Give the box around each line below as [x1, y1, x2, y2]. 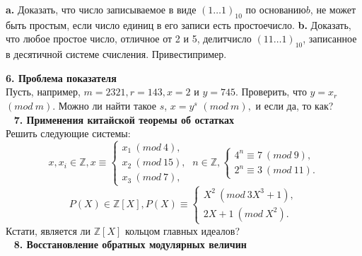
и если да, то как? [255, 98, 334, 112]
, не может [310, 2, 356, 16]
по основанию [245, 2, 306, 16]
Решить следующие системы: [6, 126, 131, 141]
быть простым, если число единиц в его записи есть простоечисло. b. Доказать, [6, 17, 351, 32]
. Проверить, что [235, 84, 307, 99]
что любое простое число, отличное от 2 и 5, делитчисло [6, 31, 252, 46]
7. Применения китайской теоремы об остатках [13, 112, 235, 127]
